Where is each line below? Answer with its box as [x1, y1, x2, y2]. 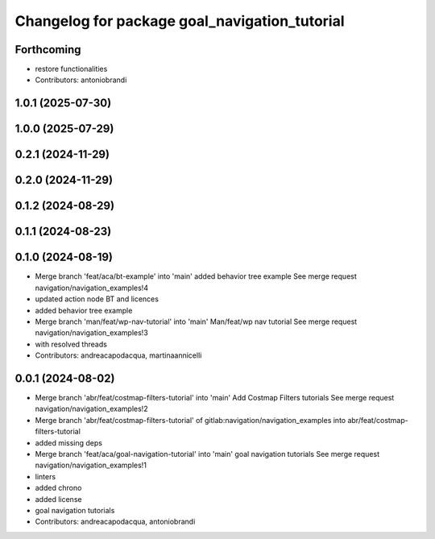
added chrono [35, 483, 82, 493]
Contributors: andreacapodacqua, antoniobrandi [35, 516, 196, 527]
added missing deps [35, 437, 102, 447]
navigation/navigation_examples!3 [35, 328, 148, 338]
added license [35, 494, 82, 504]
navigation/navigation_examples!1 [35, 460, 147, 471]
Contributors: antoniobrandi [35, 75, 127, 85]
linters [35, 471, 56, 481]
